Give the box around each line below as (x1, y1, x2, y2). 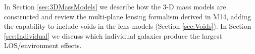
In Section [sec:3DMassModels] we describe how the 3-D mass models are (4, 1, 226, 11)
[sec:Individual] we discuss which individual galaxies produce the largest (4, 30, 222, 41)
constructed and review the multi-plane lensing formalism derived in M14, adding (4, 11, 251, 21)
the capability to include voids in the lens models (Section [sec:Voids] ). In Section (4, 21, 251, 31)
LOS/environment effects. (4, 40, 82, 51)
